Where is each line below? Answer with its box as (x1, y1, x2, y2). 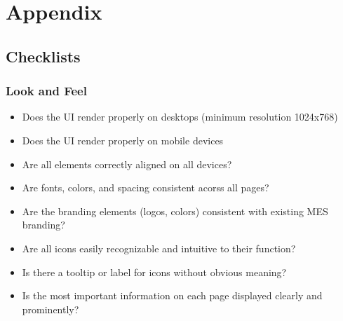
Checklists (6, 45, 81, 67)
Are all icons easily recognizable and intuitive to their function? (22, 240, 296, 255)
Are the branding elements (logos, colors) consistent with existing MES (22, 203, 328, 218)
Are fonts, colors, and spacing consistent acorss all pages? (22, 180, 269, 195)
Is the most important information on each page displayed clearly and (22, 288, 323, 303)
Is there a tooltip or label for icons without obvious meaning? (22, 264, 287, 279)
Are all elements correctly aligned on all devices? (22, 156, 232, 171)
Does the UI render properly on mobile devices (22, 132, 224, 147)
